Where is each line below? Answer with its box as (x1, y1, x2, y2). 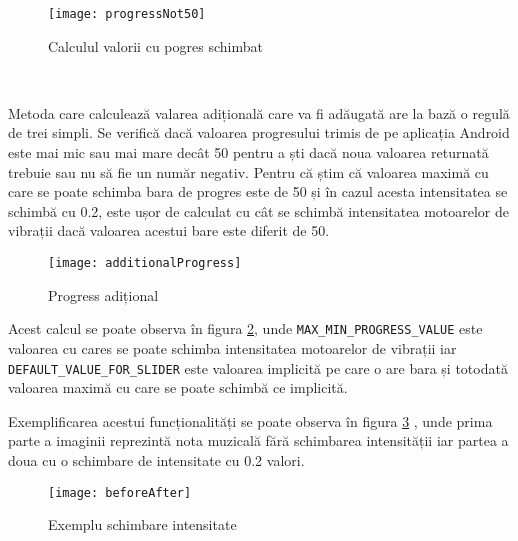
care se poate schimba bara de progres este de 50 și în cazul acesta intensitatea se (8, 181, 508, 202)
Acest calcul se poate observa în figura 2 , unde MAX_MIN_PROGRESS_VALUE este (8, 318, 483, 339)
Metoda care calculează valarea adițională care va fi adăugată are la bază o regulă (8, 102, 510, 123)
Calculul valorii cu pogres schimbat (48, 35, 263, 56)
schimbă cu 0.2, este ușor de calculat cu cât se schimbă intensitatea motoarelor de (8, 200, 509, 221)
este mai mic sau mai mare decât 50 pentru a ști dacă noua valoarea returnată (8, 142, 489, 163)
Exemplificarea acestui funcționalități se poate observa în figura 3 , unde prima (8, 410, 493, 431)
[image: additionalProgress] (48, 256, 242, 270)
